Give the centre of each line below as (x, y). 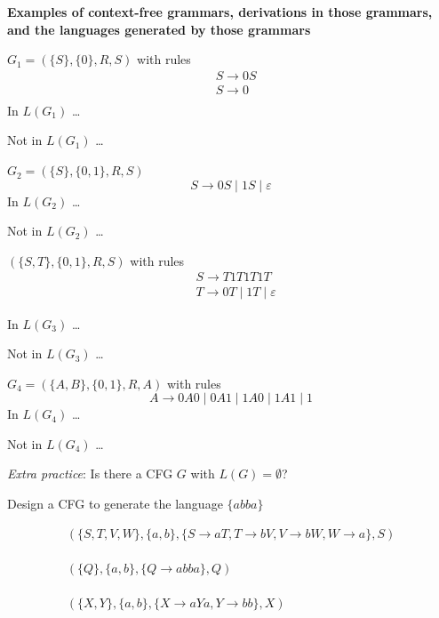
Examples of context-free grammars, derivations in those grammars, (220, 12)
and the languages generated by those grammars (159, 29)
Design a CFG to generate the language (115, 504)
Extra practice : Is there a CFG (90, 474)
